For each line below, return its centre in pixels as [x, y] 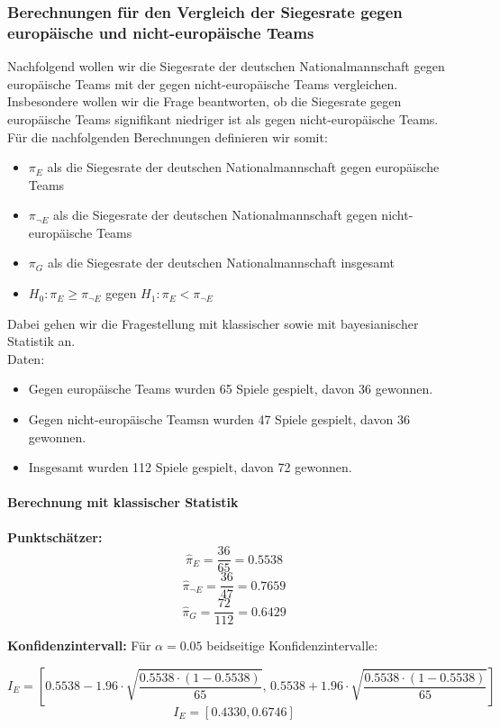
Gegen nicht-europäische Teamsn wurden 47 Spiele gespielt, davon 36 [219, 419]
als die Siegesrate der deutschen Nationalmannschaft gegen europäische [243, 167]
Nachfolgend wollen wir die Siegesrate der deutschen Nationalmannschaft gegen [226, 66]
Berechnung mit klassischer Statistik [123, 502]
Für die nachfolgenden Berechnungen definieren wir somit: [168, 136]
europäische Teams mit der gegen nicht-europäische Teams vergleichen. [203, 83]
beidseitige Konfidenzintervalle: [292, 645]
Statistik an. [41, 341]
